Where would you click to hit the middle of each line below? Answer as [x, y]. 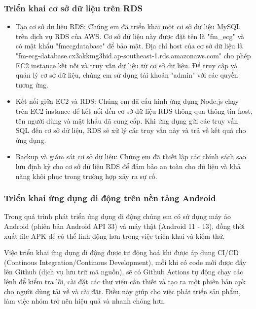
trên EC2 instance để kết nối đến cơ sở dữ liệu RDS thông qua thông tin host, [134, 110]
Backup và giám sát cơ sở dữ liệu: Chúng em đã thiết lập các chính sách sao [131, 156]
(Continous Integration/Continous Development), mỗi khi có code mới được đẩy [125, 262]
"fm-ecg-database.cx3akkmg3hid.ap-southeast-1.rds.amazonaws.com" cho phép [133, 55]
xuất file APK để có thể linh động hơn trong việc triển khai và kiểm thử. [114, 236]
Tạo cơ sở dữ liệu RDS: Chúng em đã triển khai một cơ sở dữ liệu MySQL [128, 26]
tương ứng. [32, 84]
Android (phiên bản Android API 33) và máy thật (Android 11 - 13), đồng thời [125, 226]
